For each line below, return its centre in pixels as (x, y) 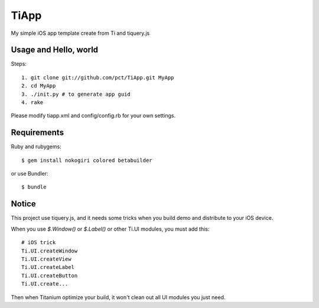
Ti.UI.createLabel (48, 267)
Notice (24, 204)
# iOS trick (39, 243)
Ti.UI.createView (46, 259)
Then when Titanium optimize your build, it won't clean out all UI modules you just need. (118, 297)
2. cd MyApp (39, 86)
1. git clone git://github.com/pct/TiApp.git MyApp (98, 77)
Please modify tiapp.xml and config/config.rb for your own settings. (93, 116)
